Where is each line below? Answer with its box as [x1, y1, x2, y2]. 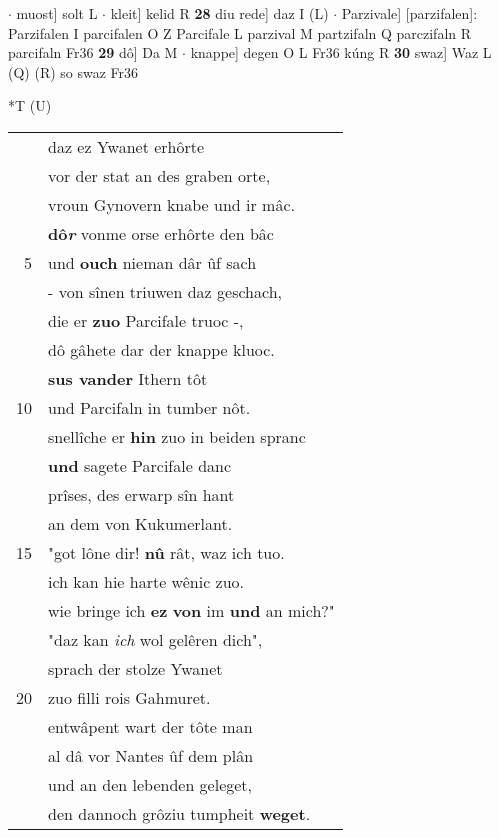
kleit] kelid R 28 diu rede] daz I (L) [110, 3, 329, 23]
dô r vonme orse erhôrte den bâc [48, 221, 274, 245]
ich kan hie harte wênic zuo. [48, 569, 245, 593]
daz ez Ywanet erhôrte [48, 134, 205, 158]
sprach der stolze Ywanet [48, 656, 223, 680]
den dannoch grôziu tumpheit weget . [48, 801, 311, 825]
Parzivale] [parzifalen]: [341, 3, 478, 23]
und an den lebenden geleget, [48, 772, 253, 796]
